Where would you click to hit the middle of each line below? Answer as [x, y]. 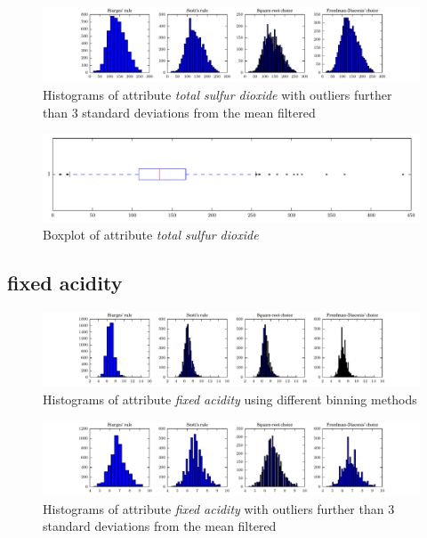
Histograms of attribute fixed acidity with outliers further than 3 [219, 508]
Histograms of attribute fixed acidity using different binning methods [230, 399]
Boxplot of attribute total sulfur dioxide [151, 235]
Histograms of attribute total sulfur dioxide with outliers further [218, 95]
